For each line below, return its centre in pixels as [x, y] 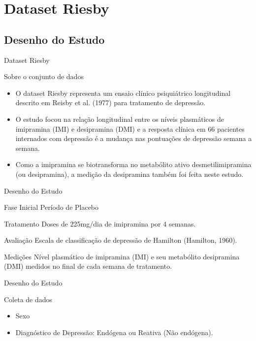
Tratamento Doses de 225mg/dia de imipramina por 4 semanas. [100, 223]
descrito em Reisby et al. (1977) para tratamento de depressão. [111, 102]
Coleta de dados [28, 299]
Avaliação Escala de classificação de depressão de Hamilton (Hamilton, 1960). [121, 240]
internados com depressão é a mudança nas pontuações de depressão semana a [134, 138]
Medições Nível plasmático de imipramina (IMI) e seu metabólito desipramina [122, 256]
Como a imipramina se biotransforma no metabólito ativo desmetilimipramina [133, 164]
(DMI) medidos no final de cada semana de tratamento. [88, 266]
